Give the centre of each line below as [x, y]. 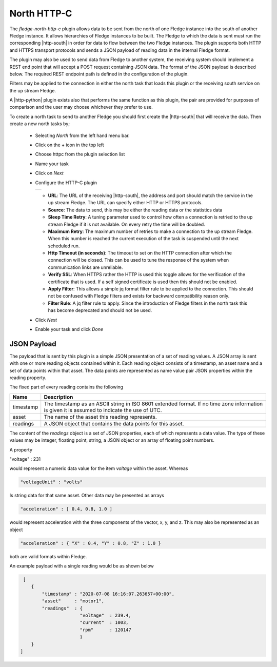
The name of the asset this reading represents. [101, 417]
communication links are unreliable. [85, 267]
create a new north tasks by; [40, 124]
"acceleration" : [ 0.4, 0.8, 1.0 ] [66, 509]
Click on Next [50, 173]
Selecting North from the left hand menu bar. [83, 135]
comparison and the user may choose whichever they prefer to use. [81, 107]
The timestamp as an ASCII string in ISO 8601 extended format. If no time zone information [153, 404]
